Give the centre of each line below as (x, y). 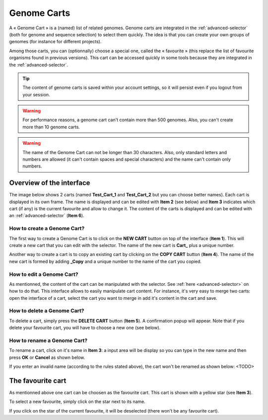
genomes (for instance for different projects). (55, 42)
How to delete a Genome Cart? (47, 311)
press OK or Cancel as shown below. (47, 357)
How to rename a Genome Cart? (48, 340)
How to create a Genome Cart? (47, 229)
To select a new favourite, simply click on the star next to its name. (77, 402)
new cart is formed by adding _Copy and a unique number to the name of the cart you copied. (105, 261)
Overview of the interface (50, 183)
